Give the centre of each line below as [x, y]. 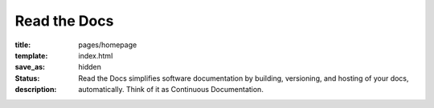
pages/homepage [108, 45]
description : [36, 90]
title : [23, 45]
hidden [90, 67]
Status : [27, 78]
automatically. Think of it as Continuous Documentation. [171, 90]
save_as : [30, 67]
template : [31, 55]
